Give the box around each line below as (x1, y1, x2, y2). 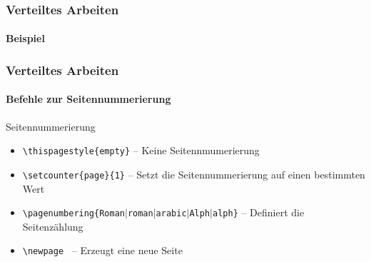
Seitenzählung (22, 218, 83, 233)
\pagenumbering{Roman (22, 208, 125, 219)
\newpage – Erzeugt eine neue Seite (22, 243, 183, 258)
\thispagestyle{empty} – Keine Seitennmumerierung (22, 143, 260, 158)
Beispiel (6, 31, 45, 46)
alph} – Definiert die (213, 205, 305, 220)
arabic (156, 208, 187, 219)
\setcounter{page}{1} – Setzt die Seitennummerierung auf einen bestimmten (22, 166, 365, 181)
